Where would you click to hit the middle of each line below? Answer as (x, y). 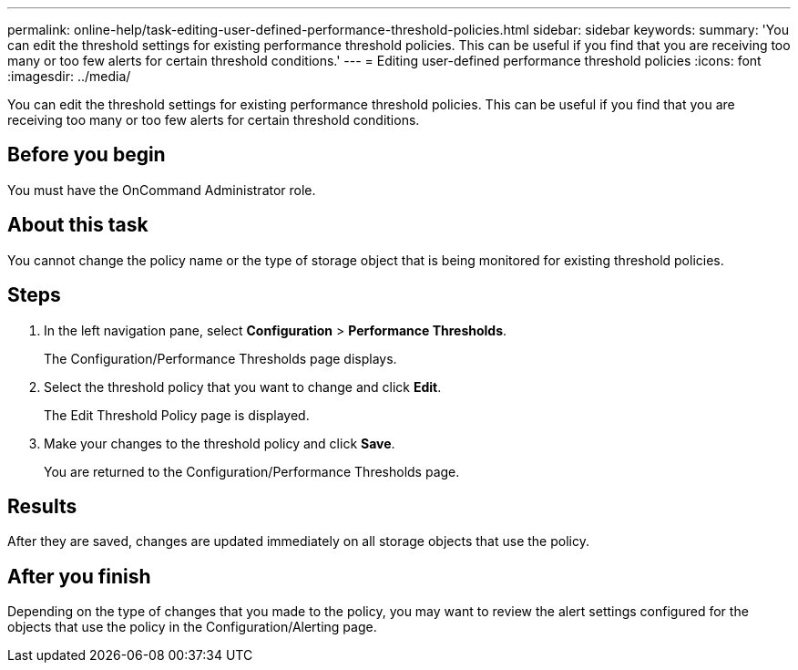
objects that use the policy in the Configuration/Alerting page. (192, 627)
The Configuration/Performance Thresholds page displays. (220, 358)
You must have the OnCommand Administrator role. (162, 190)
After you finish (79, 576)
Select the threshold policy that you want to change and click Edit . (243, 387)
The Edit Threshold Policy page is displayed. (177, 415)
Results (42, 506)
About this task (78, 225)
